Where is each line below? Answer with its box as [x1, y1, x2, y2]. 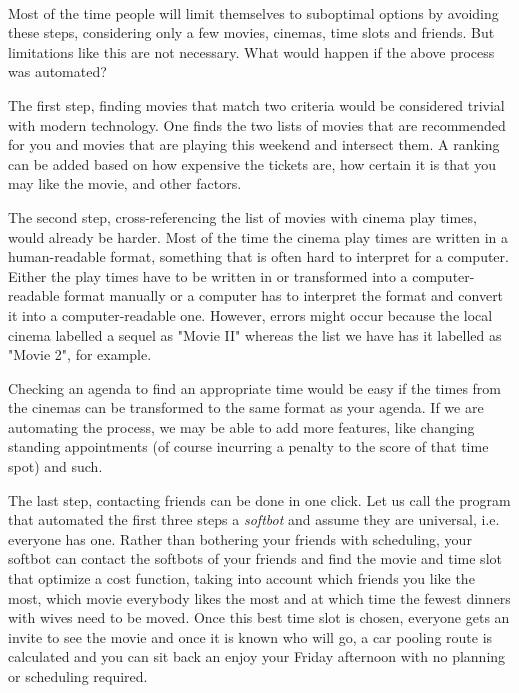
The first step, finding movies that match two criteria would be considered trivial [8, 94, 505, 115]
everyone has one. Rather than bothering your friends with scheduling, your [8, 528, 472, 549]
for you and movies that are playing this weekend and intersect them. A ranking [8, 134, 500, 155]
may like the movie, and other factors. [8, 173, 242, 194]
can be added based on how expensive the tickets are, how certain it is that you [8, 153, 497, 174]
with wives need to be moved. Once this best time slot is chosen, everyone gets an [8, 607, 510, 628]
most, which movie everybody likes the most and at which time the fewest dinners [8, 587, 511, 608]
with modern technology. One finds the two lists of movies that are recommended [8, 114, 506, 135]
